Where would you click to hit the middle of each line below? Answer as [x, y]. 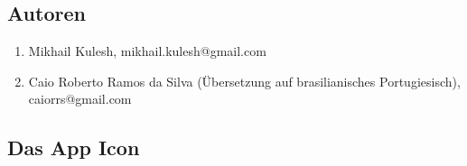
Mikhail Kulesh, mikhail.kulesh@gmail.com [147, 51]
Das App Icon [74, 148]
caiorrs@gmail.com [80, 99]
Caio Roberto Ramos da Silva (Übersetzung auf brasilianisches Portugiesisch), [244, 81]
